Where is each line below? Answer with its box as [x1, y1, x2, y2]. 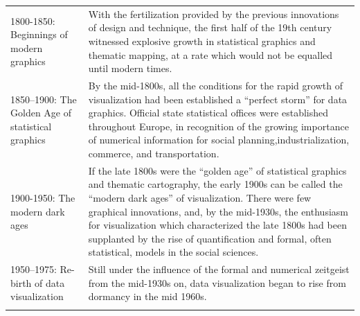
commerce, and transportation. [88, 146, 219, 160]
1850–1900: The [10, 91, 77, 106]
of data [35, 275, 65, 290]
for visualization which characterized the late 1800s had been [88, 218, 347, 232]
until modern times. [88, 61, 172, 76]
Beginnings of [10, 27, 68, 42]
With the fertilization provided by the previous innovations [88, 6, 339, 21]
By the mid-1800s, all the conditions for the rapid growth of [88, 78, 343, 92]
